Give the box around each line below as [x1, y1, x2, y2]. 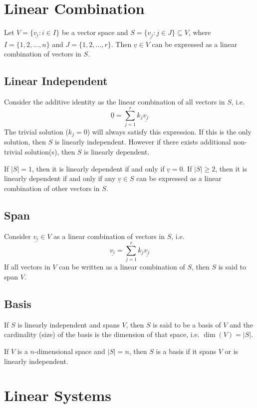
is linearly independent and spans [17, 319, 120, 329]
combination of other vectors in [4, 182, 100, 193]
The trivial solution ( [4, 126, 68, 136]
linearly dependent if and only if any [4, 173, 116, 183]
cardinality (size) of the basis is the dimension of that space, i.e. [4, 329, 200, 339]
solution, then [4, 136, 46, 147]
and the [230, 319, 253, 329]
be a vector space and [61, 27, 128, 37]
